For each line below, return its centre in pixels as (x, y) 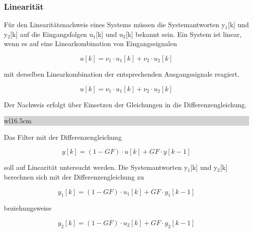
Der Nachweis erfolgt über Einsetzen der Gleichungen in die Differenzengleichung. (126, 104)
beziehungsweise (28, 208)
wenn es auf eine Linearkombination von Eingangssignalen (90, 43)
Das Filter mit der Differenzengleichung (63, 137)
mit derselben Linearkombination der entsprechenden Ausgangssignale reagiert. (122, 74)
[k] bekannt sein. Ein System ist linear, (184, 34)
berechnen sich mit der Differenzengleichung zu (74, 176)
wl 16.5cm (18, 121)
